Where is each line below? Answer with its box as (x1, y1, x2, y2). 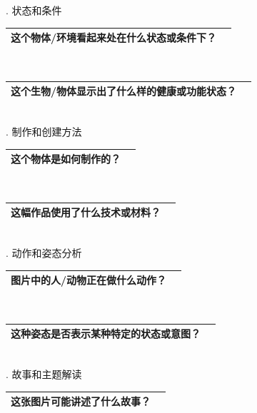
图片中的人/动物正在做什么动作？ (11, 272, 167, 287)
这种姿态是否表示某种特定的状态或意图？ (11, 326, 201, 341)
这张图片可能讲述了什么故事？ (11, 394, 151, 408)
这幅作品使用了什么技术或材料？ (11, 205, 161, 220)
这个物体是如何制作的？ (11, 151, 121, 166)
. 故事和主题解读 (6, 366, 82, 381)
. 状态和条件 (6, 3, 62, 17)
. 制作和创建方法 (6, 123, 82, 138)
